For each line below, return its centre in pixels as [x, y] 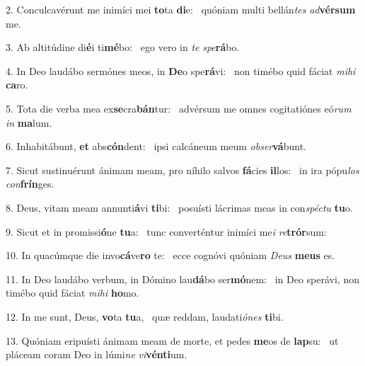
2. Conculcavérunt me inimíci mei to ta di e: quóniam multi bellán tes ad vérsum [181, 9]
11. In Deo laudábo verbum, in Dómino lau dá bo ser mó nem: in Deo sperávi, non [182, 279]
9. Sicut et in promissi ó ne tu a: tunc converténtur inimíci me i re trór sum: [166, 231]
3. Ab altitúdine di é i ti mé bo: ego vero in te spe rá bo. [123, 47]
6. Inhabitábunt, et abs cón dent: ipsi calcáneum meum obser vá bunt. [156, 146]
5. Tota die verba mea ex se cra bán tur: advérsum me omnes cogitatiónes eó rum [179, 108]
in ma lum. [29, 122]
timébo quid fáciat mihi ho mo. [73, 293]
